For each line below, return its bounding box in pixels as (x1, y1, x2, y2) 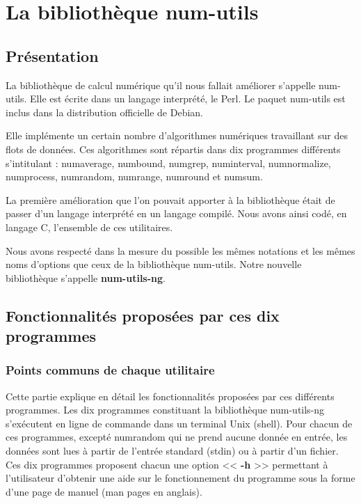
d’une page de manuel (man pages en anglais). (6, 484, 202, 498)
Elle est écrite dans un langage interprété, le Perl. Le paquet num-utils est (30, 91, 346, 106)
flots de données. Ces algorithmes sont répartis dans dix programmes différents (6, 141, 341, 156)
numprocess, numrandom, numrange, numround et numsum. (6, 169, 263, 184)
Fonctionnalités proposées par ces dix (6, 304, 280, 326)
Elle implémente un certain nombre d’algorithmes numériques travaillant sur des (6, 128, 348, 143)
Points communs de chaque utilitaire (6, 361, 215, 379)
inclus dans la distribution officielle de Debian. (6, 104, 203, 119)
